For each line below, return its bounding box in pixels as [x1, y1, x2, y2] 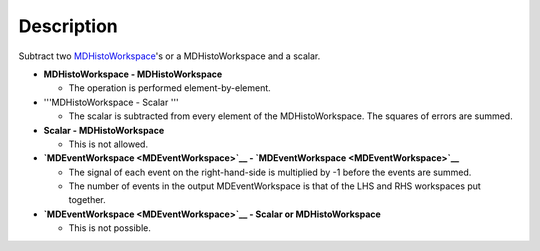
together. [68, 194, 107, 206]
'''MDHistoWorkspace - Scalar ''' [43, 96, 179, 108]
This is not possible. [68, 222, 152, 234]
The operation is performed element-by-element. [68, 82, 272, 94]
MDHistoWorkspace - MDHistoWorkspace [43, 68, 223, 80]
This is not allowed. [68, 138, 149, 150]
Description [18, 15, 119, 37]
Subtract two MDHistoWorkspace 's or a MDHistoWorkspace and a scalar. [18, 50, 321, 62]
